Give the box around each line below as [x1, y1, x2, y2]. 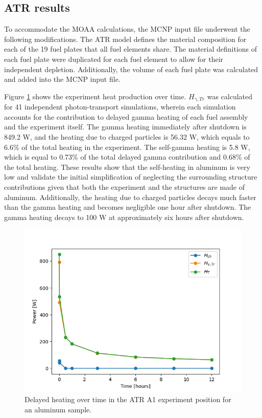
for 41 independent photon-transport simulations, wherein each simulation [4, 101, 236, 112]
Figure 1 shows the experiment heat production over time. [4, 91, 186, 101]
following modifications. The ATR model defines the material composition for [4, 33, 247, 44]
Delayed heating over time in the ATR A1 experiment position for [25, 393, 231, 404]
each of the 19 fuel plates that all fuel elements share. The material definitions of [4, 43, 257, 54]
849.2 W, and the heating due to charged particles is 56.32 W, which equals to [4, 131, 250, 142]
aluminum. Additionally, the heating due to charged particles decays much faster [4, 191, 256, 202]
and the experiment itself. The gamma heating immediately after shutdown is [4, 121, 247, 132]
